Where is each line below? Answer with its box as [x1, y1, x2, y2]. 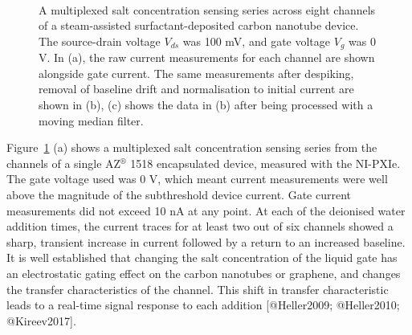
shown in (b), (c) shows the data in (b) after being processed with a [39, 96, 373, 113]
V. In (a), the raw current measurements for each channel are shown [39, 49, 375, 66]
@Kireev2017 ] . [6, 312, 76, 329]
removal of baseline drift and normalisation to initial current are [39, 80, 354, 97]
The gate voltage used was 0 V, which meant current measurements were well [6, 170, 388, 187]
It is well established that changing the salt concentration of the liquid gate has [6, 249, 398, 266]
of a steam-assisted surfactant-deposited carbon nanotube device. [39, 17, 359, 34]
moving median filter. [39, 112, 144, 129]
